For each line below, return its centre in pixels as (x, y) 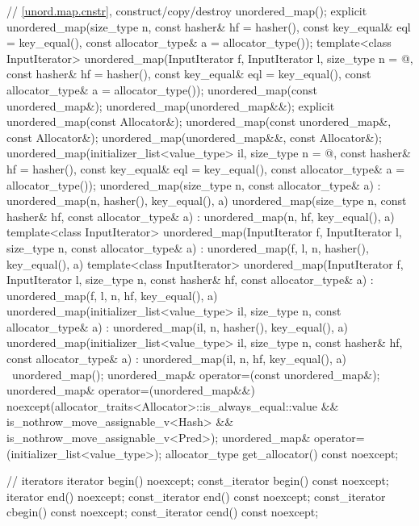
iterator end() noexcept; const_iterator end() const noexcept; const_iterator (196, 496)
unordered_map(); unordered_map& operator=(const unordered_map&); (196, 374)
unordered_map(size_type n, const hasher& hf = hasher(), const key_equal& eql (209, 26)
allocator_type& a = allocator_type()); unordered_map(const (162, 89)
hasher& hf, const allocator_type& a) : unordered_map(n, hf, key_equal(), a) (201, 216)
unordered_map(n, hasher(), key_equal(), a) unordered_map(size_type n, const (207, 200)
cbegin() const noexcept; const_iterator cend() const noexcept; (163, 512)
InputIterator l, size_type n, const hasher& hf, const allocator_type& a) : (190, 280)
